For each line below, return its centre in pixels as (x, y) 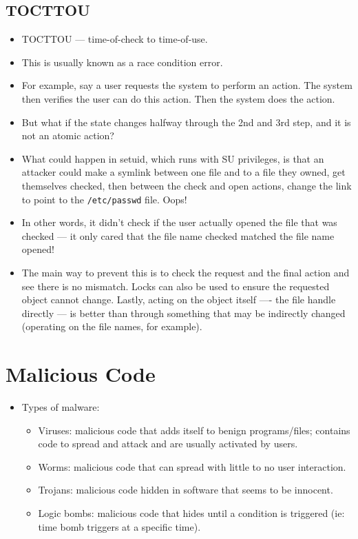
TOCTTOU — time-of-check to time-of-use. (115, 39)
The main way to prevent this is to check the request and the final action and (186, 272)
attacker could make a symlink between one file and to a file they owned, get (183, 172)
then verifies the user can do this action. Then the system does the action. (178, 98)
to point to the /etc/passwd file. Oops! (104, 199)
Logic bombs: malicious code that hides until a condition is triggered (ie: (191, 513)
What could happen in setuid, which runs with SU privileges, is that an (173, 158)
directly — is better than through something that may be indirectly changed (183, 313)
